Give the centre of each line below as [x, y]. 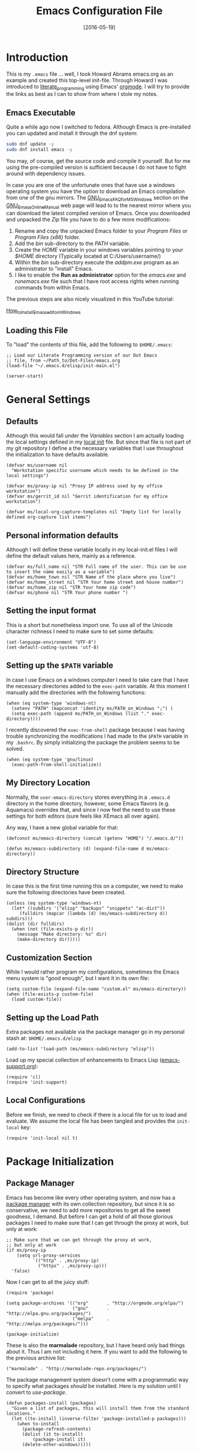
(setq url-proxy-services [49, 1255]
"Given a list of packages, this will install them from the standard [100, 1408]
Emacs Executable [41, 113]
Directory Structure [43, 872]
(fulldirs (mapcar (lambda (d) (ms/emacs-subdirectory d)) [93, 914]
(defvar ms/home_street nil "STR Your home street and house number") [95, 582]
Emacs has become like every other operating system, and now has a [91, 1197]
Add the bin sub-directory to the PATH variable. [72, 243]
